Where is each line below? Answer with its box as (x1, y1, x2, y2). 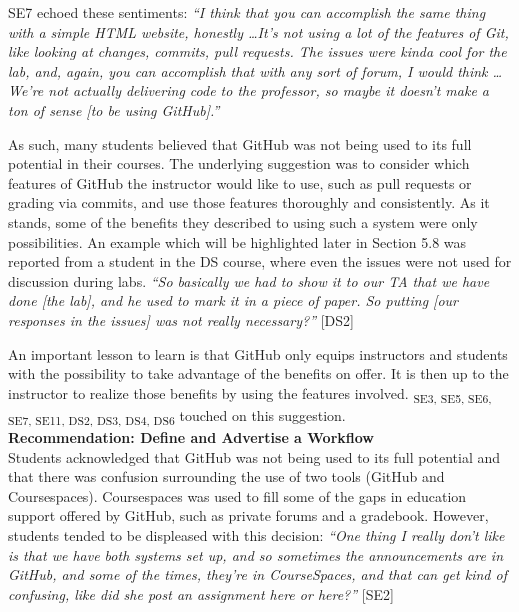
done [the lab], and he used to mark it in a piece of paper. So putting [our (8, 290, 458, 311)
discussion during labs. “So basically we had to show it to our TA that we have (8, 270, 490, 291)
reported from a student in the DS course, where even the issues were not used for (8, 251, 512, 272)
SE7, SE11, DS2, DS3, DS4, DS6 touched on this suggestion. (8, 404, 346, 428)
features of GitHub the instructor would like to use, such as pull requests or (8, 172, 472, 193)
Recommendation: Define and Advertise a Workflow (8, 426, 374, 447)
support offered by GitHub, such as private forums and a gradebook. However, (8, 505, 489, 526)
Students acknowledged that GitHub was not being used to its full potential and (8, 446, 501, 467)
